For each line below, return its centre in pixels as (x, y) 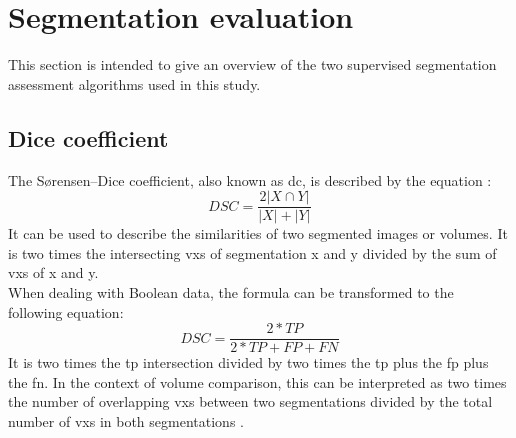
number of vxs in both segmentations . (126, 420)
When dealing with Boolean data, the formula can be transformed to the (231, 291)
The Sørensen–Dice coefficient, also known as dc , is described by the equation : (250, 179)
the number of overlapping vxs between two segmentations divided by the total (250, 401)
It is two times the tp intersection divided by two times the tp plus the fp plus (248, 362)
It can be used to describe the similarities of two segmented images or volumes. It (258, 233)
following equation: (66, 311)
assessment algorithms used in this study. (134, 83)
